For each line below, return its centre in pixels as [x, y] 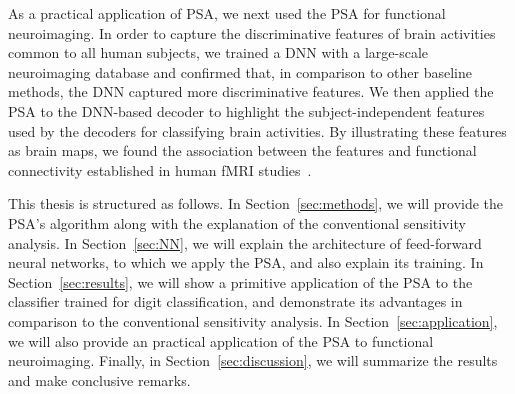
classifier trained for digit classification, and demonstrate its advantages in [235, 301]
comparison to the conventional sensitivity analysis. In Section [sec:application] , [253, 320]
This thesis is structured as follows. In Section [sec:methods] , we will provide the [256, 203]
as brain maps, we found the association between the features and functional [242, 150]
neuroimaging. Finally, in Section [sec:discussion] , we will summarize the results [253, 360]
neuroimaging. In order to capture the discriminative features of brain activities [252, 32]
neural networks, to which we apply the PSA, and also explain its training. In [246, 262]
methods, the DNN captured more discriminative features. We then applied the [251, 91]
